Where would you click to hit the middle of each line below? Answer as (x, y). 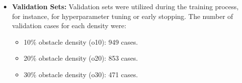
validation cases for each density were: (69, 25)
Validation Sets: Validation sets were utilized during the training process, (125, 6)
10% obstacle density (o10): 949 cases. (81, 41)
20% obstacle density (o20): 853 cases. (81, 58)
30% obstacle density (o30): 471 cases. (81, 74)
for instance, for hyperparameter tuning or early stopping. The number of (122, 16)
